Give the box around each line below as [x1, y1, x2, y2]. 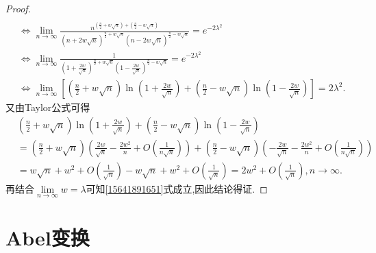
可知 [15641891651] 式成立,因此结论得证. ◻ [86, 181, 268, 195]
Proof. [5, 1, 31, 15]
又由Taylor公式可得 [5, 100, 90, 115]
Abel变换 [5, 224, 90, 252]
